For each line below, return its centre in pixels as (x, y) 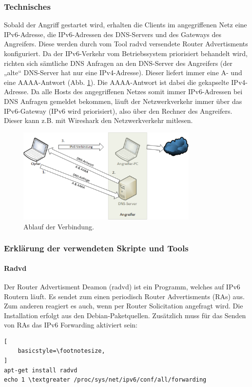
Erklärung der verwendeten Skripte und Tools (96, 248)
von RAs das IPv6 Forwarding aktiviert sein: (71, 325)
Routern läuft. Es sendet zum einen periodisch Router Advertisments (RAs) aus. (124, 296)
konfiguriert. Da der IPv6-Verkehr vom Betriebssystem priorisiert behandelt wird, (126, 53)
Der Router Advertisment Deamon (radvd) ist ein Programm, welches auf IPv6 (122, 286)
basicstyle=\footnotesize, (61, 351)
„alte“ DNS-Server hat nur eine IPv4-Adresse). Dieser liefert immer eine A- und (123, 72)
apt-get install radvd (41, 370)
